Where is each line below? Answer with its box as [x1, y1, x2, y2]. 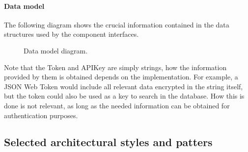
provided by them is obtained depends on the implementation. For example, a [4, 72, 238, 82]
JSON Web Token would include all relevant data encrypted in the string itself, [4, 81, 243, 91]
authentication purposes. [4, 110, 78, 120]
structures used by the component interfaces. [4, 29, 139, 39]
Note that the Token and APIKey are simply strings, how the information [4, 62, 227, 72]
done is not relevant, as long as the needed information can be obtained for [4, 100, 230, 110]
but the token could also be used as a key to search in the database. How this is [4, 91, 245, 101]
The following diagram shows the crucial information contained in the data [4, 19, 229, 29]
